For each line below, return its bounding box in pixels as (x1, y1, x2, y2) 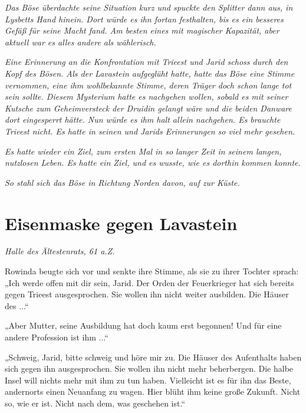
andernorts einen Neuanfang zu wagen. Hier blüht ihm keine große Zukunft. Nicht (5, 385, 301, 398)
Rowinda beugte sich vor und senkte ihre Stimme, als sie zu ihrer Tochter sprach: (5, 265, 299, 277)
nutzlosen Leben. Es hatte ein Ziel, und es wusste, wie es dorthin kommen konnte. (5, 156, 301, 169)
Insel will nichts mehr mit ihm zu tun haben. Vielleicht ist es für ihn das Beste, (5, 373, 291, 386)
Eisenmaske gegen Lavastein (5, 211, 238, 235)
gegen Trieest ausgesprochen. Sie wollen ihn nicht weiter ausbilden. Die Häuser (5, 288, 289, 300)
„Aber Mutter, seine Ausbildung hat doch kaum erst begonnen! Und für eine (5, 319, 282, 332)
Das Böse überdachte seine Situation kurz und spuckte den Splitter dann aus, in (5, 1, 293, 13)
